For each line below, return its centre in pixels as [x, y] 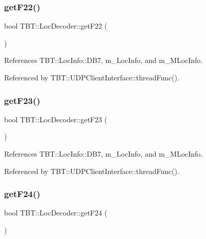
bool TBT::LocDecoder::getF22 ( [56, 26]
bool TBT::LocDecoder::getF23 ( [56, 119]
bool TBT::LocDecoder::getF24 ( [56, 213]
